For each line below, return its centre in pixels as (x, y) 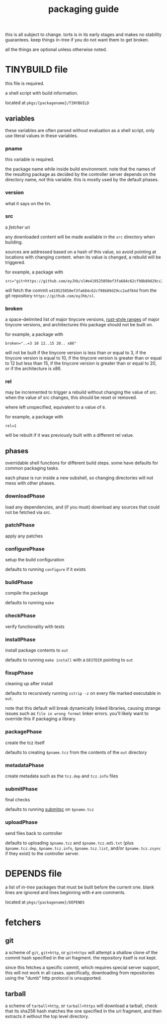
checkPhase (20, 616)
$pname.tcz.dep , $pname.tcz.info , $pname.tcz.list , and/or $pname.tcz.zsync (83, 848)
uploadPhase (22, 822)
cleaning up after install (29, 684)
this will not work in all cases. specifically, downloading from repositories (80, 973)
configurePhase (25, 549)
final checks (18, 800)
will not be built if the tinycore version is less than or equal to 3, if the (76, 353)
